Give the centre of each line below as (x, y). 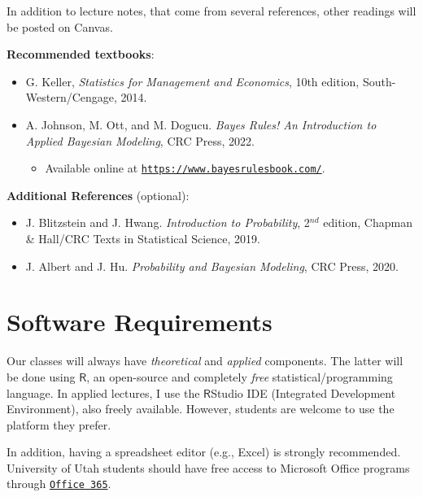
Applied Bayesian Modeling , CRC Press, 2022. (140, 140)
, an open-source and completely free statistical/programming (240, 376)
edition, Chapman (368, 222)
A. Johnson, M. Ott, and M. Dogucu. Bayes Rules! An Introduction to (201, 124)
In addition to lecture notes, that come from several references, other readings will (211, 11)
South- (379, 81)
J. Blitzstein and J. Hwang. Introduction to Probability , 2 (168, 222)
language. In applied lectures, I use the (103, 392)
